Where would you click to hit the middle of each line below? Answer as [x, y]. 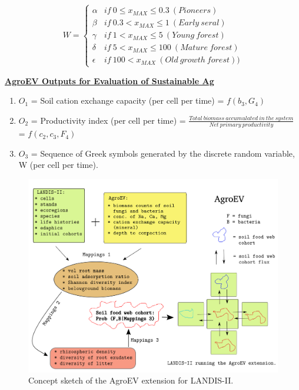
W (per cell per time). [58, 165]
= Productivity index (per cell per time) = [108, 120]
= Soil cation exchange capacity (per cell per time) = [127, 100]
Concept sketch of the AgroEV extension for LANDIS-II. [131, 380]
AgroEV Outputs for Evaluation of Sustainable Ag [109, 80]
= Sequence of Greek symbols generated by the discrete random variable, [163, 153]
